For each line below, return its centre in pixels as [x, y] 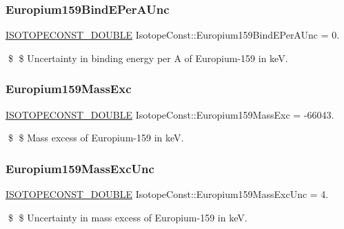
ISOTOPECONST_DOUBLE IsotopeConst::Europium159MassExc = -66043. [170, 114]
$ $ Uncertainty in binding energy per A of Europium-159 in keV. [148, 58]
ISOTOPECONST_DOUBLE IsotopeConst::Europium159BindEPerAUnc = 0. [173, 35]
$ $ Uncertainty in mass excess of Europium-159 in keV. [128, 217]
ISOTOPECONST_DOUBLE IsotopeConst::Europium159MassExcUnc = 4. [167, 194]
